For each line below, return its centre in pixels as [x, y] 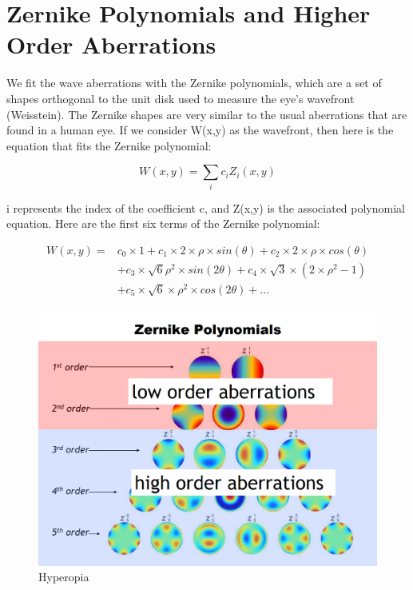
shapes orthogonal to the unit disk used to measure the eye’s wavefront [181, 98]
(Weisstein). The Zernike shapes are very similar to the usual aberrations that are [207, 114]
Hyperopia [64, 577]
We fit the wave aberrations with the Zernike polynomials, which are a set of [194, 83]
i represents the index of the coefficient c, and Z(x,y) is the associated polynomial [206, 207]
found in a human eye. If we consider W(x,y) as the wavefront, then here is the [200, 130]
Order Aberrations [111, 44]
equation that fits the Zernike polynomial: [109, 145]
